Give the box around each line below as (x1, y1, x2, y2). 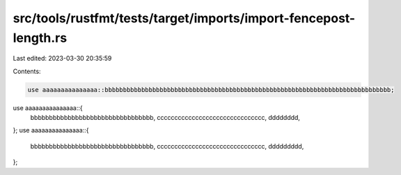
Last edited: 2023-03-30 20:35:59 (13, 54, 112, 63)
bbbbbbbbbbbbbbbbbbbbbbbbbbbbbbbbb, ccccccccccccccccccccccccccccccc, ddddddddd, (30, 142, 304, 150)
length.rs (13, 30, 68, 45)
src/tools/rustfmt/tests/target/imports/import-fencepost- (13, 10, 356, 26)
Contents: (13, 67, 41, 75)
